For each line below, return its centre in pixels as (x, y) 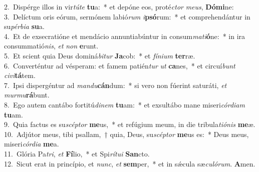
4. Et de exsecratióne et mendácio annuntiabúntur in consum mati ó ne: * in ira (125, 36)
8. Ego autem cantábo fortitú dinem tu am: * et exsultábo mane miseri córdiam (124, 104)
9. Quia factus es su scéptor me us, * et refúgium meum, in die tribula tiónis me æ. (130, 124)
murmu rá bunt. (27, 95)
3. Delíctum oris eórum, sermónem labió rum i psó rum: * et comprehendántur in (127, 16)
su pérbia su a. (24, 26)
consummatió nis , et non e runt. (51, 46)
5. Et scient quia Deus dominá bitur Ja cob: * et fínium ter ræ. (100, 55)
